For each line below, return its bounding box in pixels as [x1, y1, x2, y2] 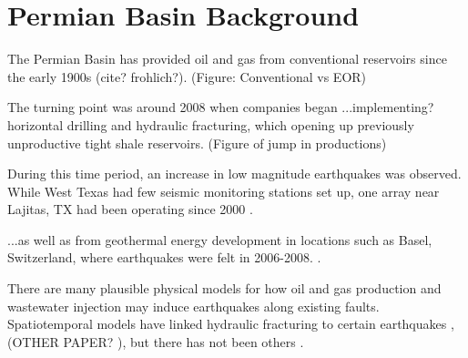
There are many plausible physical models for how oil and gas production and [7, 279, 442, 298]
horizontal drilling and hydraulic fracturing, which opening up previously [7, 115, 414, 134]
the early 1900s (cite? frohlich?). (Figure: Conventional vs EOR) [7, 66, 367, 86]
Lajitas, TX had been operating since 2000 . [7, 199, 253, 219]
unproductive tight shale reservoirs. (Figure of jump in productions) [7, 133, 387, 152]
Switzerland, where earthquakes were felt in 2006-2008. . [7, 248, 321, 267]
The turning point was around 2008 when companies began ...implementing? [7, 97, 434, 117]
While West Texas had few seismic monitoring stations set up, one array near [7, 181, 440, 200]
